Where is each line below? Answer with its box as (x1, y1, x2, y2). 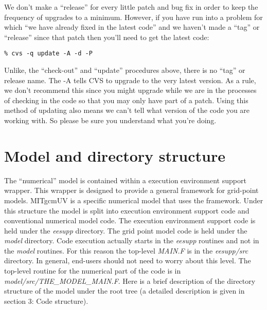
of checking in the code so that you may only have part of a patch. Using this (4, 94, 248, 105)
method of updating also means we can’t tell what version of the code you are (4, 105, 250, 115)
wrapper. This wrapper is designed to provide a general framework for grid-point (4, 185, 259, 196)
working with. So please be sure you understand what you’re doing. (4, 115, 217, 125)
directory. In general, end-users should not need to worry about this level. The (4, 255, 251, 266)
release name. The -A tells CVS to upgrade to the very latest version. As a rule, (4, 74, 256, 85)
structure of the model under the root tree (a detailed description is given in (4, 285, 245, 296)
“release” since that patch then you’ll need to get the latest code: (4, 31, 209, 42)
